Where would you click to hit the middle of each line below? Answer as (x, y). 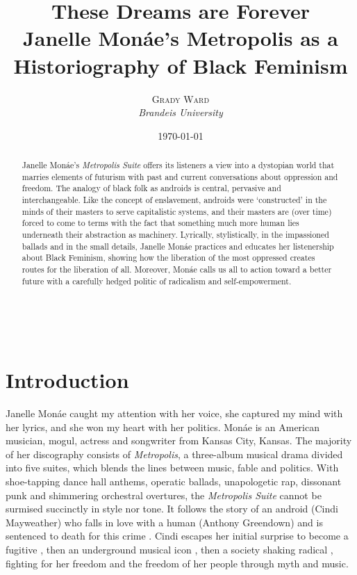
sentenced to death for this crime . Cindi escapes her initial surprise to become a (177, 536)
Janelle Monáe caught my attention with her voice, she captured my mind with (174, 413)
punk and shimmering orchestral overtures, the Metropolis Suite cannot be (164, 495)
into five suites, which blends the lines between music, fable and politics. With (172, 468)
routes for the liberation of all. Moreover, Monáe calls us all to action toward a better (177, 269)
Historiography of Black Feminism (181, 65)
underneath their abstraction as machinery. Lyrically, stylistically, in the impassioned (175, 235)
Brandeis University (181, 112)
